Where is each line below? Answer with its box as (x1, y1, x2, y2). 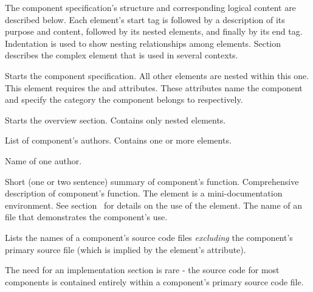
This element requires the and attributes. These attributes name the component (5, 81, 303, 94)
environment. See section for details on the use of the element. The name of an (5, 198, 303, 211)
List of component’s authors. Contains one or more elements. (5, 134, 232, 147)
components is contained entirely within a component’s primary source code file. (5, 275, 304, 288)
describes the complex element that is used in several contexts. (5, 49, 238, 61)
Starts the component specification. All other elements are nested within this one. (5, 69, 309, 82)
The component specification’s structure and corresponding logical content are (5, 1, 296, 13)
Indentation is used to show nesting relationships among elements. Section (5, 36, 281, 49)
